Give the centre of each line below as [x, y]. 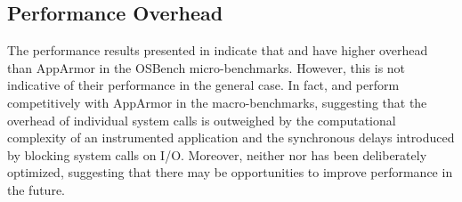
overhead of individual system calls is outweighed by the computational [202, 120]
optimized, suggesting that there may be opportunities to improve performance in [230, 172]
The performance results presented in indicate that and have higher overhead [218, 50]
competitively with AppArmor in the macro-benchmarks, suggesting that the [217, 102]
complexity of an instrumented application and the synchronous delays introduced [231, 137]
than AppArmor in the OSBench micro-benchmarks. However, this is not [207, 67]
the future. [36, 189]
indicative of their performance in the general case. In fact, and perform [203, 85]
